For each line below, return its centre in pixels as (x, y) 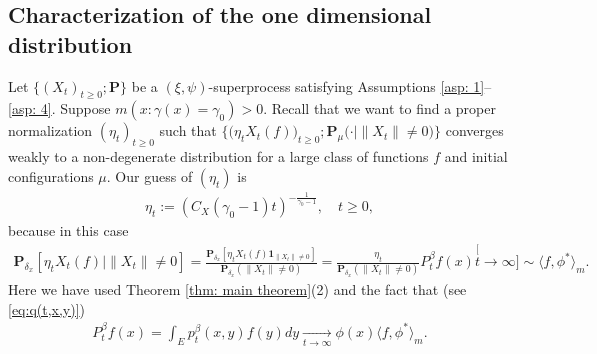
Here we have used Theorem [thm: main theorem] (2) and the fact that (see (237, 288)
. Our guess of (149, 175)
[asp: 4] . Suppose (59, 108)
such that (188, 130)
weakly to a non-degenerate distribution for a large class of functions (218, 156)
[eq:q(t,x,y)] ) (47, 308)
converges (474, 130)
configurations (51, 175)
